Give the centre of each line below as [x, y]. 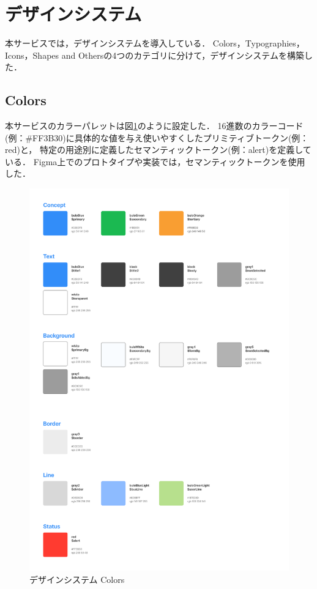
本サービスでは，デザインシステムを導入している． [108, 43]
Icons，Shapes [32, 55]
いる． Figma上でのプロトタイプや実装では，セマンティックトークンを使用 [155, 161]
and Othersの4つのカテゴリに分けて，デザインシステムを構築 [183, 55]
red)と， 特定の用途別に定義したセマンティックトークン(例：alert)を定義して [158, 150]
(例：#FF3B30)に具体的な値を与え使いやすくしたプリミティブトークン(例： [157, 137]
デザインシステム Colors [77, 579]
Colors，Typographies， [259, 43]
